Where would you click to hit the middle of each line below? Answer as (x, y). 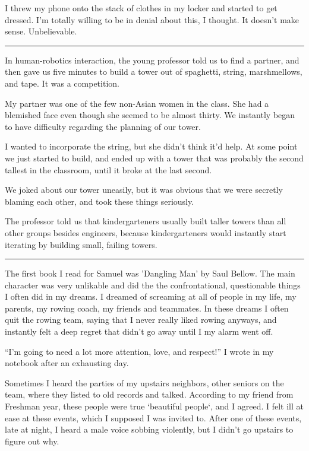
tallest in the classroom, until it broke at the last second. (108, 169)
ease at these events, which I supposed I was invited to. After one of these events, (153, 417)
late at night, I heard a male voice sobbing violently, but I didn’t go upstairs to (149, 429)
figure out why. (32, 441)
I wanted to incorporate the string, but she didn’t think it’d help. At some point (151, 146)
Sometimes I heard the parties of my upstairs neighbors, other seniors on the (144, 382)
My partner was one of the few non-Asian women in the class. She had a (137, 103)
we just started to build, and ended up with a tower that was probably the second (154, 158)
